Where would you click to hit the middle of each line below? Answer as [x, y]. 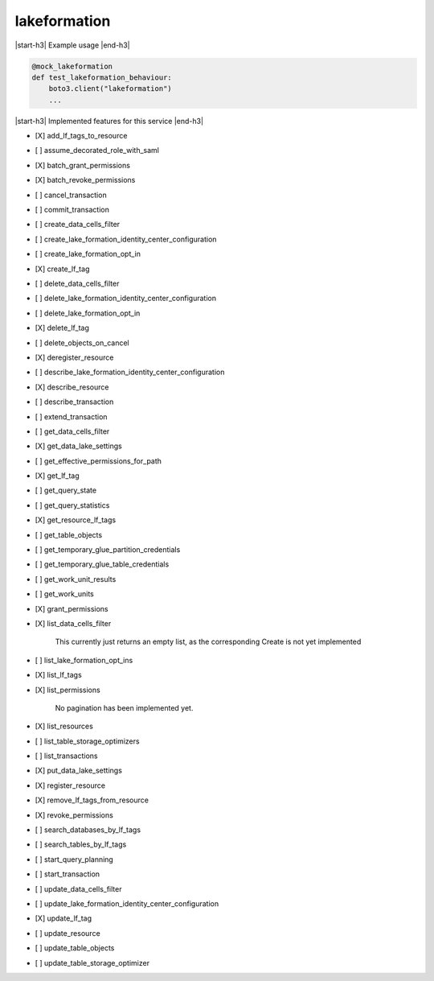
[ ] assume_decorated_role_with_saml [97, 150]
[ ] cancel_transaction [71, 195]
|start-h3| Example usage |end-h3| [72, 45]
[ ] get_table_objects [69, 534]
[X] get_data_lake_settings [78, 446]
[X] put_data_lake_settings [78, 771]
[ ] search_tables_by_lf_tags [81, 844]
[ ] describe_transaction [74, 402]
